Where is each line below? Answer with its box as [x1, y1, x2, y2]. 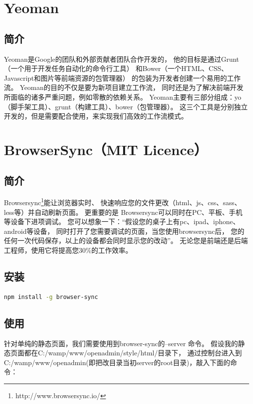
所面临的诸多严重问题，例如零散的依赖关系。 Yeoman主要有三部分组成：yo [4, 91, 241, 102]
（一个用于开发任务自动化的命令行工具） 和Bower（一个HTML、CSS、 [4, 63, 228, 73]
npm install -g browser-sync [4, 293, 98, 300]
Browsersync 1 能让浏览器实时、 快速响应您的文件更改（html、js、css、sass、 [4, 196, 241, 207]
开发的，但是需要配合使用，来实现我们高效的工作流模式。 [4, 111, 188, 121]
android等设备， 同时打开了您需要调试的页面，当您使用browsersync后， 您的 [4, 226, 245, 236]
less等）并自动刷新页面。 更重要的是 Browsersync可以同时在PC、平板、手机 [4, 207, 243, 217]
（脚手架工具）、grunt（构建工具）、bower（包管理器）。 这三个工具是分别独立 [4, 101, 248, 111]
